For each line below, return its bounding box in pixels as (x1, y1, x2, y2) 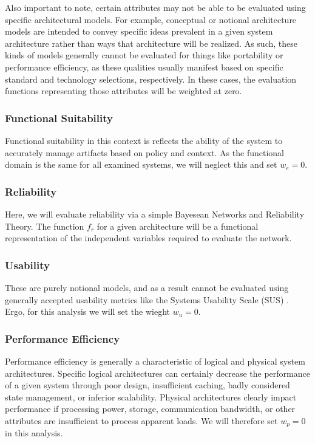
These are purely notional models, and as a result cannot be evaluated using (5, 281, 289, 294)
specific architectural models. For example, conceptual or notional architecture (5, 13, 297, 26)
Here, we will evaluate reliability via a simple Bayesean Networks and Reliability (5, 207, 305, 220)
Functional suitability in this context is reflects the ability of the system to (5, 134, 283, 146)
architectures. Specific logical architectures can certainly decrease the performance (5, 366, 310, 379)
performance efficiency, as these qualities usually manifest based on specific (5, 60, 283, 73)
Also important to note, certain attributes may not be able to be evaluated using (5, 1, 306, 13)
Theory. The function (5, 219, 84, 232)
